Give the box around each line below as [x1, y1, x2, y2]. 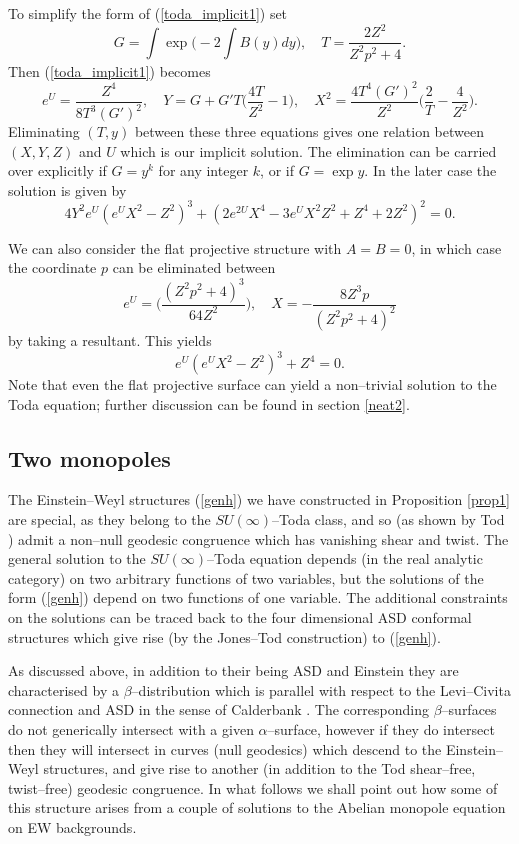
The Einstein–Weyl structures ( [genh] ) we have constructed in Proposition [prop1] [8, 489, 510, 510]
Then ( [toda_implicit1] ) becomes [8, 60, 211, 81]
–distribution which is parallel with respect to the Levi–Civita [131, 679, 511, 700]
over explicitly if [8, 160, 107, 181]
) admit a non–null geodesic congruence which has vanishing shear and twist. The [8, 528, 509, 549]
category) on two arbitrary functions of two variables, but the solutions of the [8, 567, 484, 588]
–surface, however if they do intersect [267, 718, 495, 739]
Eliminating [8, 121, 80, 141]
